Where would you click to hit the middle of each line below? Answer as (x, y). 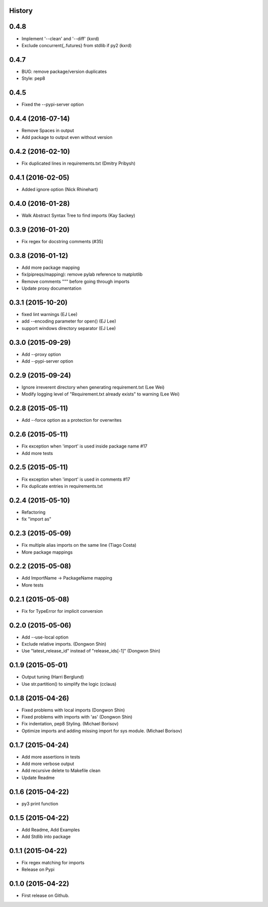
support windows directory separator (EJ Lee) (69, 328)
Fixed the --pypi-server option (53, 105)
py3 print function (40, 803)
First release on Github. (45, 896)
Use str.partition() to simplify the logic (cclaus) (69, 684)
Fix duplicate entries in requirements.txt (62, 486)
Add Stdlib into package (46, 837)
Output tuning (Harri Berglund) (53, 677)
